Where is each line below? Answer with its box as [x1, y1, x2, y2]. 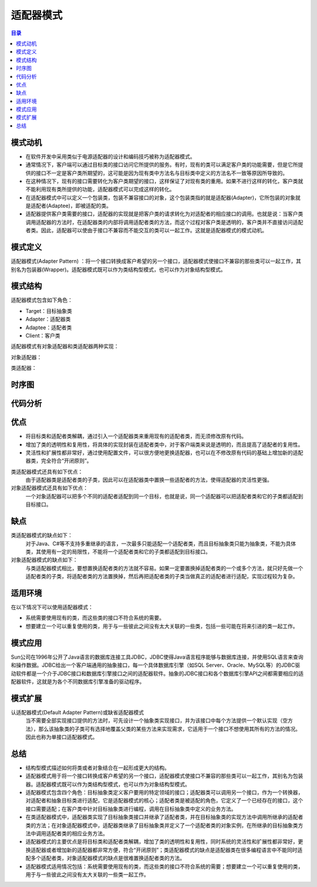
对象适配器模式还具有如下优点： [11, 484, 88, 491]
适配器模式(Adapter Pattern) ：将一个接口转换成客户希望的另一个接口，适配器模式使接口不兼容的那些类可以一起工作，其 [11, 258, 302, 265]
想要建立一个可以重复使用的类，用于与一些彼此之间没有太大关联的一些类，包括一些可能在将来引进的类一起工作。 [25, 622, 298, 629]
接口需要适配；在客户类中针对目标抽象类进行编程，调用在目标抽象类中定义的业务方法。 [25, 805, 237, 812]
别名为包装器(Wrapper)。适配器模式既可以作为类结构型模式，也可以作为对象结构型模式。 [11, 266, 226, 273]
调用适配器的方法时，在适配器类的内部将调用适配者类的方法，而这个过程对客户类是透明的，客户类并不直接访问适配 [25, 218, 303, 225]
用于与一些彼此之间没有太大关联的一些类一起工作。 [25, 871, 149, 878]
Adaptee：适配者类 [25, 323, 72, 331]
